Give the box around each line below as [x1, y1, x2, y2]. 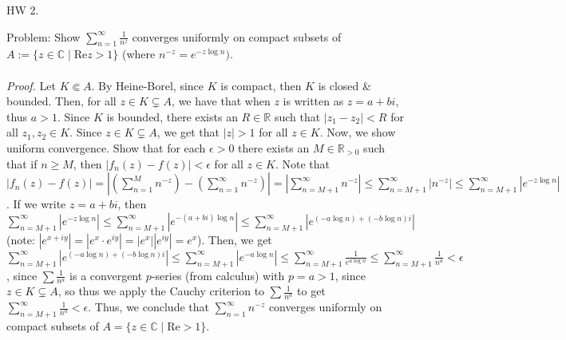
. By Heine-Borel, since [91, 77, 204, 93]
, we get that [156, 124, 220, 140]
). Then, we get [197, 231, 272, 247]
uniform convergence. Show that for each [6, 139, 206, 156]
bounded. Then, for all [6, 93, 117, 109]
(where [122, 45, 156, 62]
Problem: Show [6, 28, 81, 45]
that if [6, 155, 38, 172]
